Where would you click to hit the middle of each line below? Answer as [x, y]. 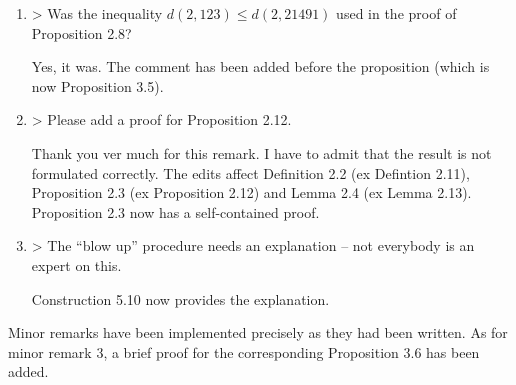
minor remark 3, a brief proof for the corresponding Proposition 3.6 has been [244, 351]
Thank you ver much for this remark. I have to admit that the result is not [261, 152]
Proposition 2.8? [81, 32]
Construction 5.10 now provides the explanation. [180, 298]
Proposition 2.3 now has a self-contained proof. [175, 211]
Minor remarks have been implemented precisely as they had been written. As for [258, 332]
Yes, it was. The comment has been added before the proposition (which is [260, 66]
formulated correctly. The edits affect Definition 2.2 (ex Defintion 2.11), [250, 172]
